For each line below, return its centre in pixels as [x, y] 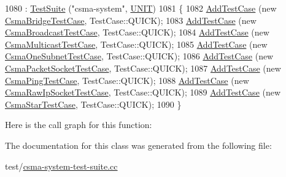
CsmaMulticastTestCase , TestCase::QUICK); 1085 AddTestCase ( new [136, 44]
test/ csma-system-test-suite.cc [61, 166]
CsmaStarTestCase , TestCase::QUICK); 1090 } [93, 104]
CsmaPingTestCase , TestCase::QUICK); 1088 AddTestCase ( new [127, 80]
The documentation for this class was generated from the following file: [138, 145]
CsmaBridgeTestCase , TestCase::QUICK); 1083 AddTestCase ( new [131, 20]
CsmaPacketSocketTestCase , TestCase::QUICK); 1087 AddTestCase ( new [143, 68]
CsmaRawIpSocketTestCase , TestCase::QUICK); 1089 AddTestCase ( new [143, 92]
